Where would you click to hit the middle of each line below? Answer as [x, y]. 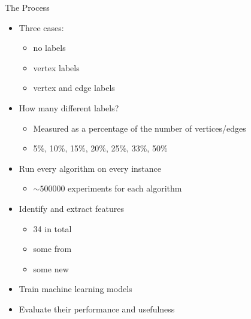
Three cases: [41, 27]
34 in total [52, 228]
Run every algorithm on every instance [90, 168]
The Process [27, 7]
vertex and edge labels [74, 88]
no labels [49, 48]
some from [52, 249]
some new [51, 268]
